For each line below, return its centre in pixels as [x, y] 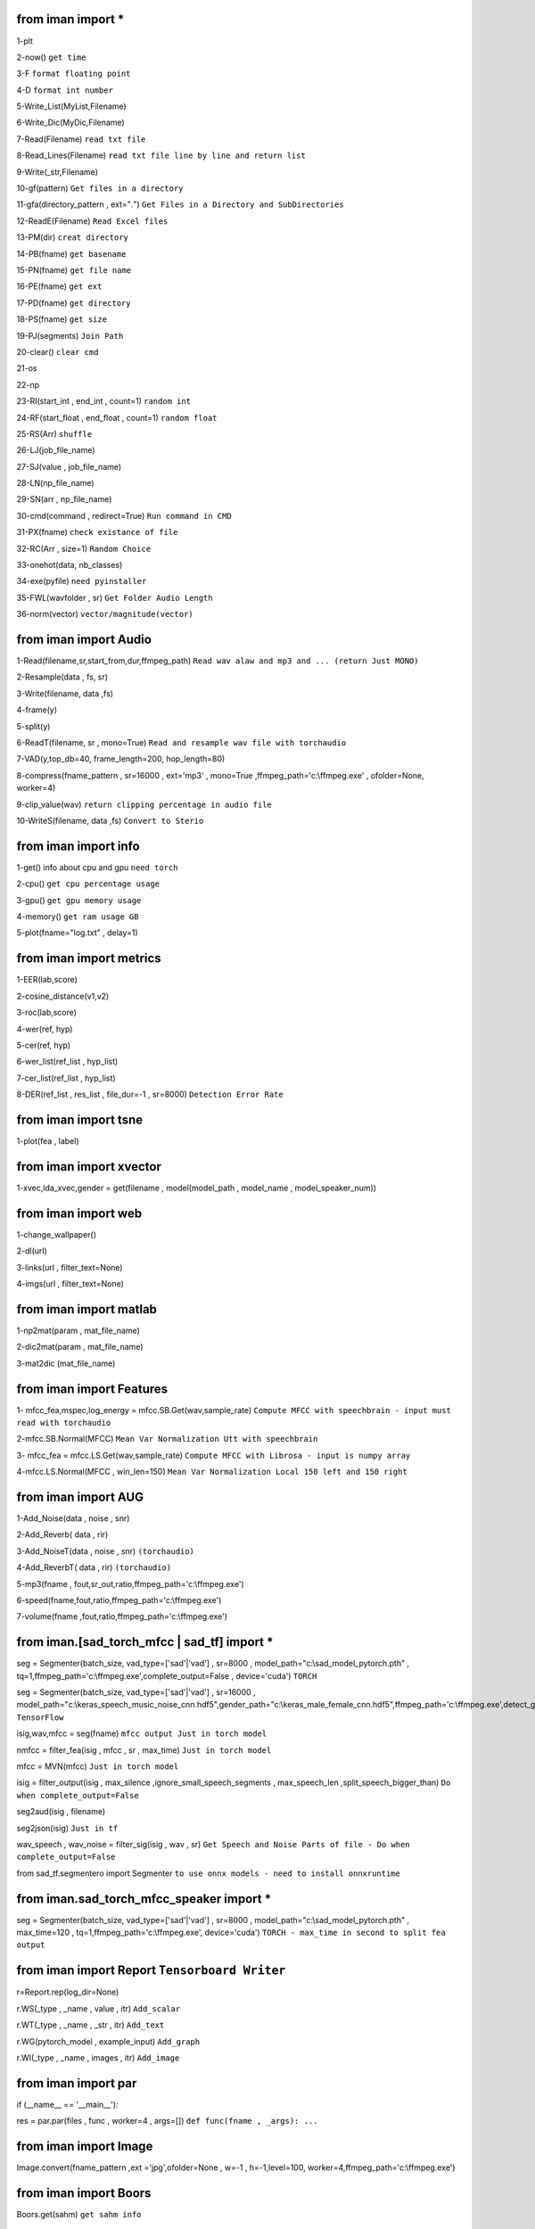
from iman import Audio [84, 639]
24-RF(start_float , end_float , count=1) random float [117, 417]
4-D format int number [65, 90]
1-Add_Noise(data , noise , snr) [73, 1518]
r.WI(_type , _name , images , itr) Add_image [98, 2057]
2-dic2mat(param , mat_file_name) [80, 1347]
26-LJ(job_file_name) [56, 450]
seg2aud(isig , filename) [61, 1812]
